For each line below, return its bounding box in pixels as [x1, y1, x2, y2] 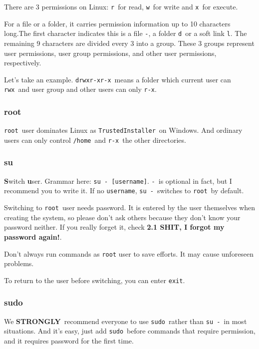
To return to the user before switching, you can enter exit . [4, 275, 185, 285]
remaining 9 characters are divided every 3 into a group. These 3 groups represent [4, 37, 255, 48]
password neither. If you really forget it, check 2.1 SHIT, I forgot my [4, 222, 225, 232]
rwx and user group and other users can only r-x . [4, 84, 157, 94]
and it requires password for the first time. [4, 335, 134, 346]
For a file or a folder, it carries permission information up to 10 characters [4, 18, 231, 28]
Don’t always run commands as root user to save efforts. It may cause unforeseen [4, 248, 254, 259]
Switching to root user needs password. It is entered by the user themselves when [4, 202, 256, 213]
